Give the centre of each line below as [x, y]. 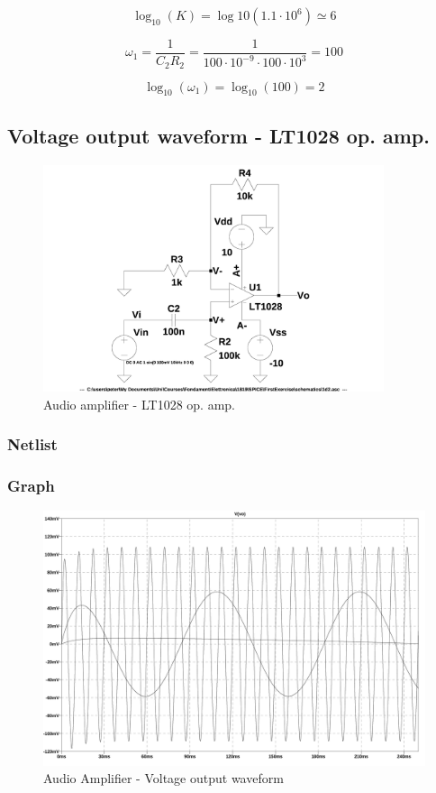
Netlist [32, 444]
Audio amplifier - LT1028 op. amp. [139, 404]
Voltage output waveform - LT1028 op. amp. [218, 135]
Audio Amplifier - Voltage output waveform [163, 778]
